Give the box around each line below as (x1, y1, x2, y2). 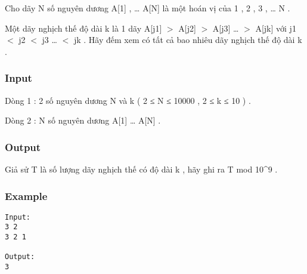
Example (5, 188, 48, 203)
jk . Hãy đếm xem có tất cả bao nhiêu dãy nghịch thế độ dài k (73, 33, 302, 46)
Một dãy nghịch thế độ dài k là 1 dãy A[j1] (5, 21, 162, 34)
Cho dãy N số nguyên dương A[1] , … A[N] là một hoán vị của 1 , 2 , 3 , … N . (5, 2, 290, 14)
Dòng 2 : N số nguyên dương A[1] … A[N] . (5, 114, 161, 127)
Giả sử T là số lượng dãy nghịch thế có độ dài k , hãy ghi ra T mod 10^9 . (5, 163, 278, 175)
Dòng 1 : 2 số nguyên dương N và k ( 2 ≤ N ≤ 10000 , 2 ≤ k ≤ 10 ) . (5, 94, 251, 106)
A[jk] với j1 (255, 21, 296, 34)
